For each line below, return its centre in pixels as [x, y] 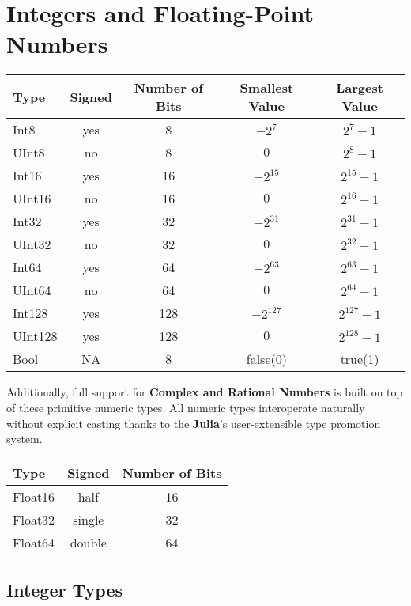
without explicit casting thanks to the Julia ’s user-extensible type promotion [194, 423]
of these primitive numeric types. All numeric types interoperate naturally [186, 407]
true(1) [360, 359]
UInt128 [35, 336]
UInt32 [32, 244]
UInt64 [32, 290]
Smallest [267, 88]
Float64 [34, 542]
